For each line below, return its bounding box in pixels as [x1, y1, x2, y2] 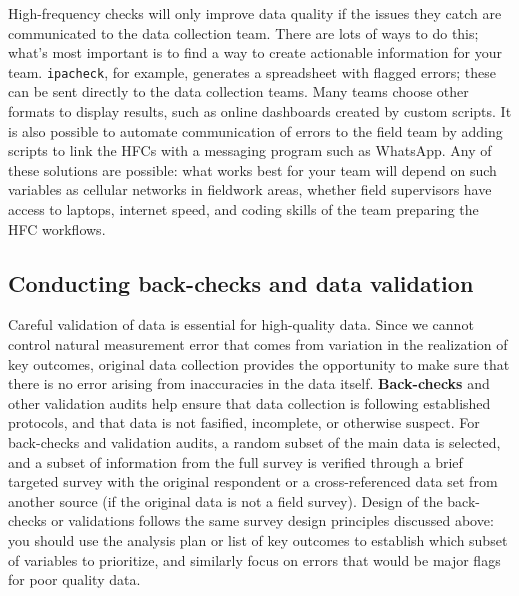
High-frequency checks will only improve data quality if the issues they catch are [8, 3, 502, 23]
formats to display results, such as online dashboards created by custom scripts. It [8, 101, 512, 122]
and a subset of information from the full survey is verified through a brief [8, 451, 463, 472]
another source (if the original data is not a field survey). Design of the [8, 490, 443, 511]
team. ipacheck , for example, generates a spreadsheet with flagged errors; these [8, 61, 496, 82]
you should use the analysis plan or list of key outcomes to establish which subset [8, 529, 508, 550]
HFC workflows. [8, 218, 106, 239]
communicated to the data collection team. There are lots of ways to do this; [8, 22, 479, 43]
